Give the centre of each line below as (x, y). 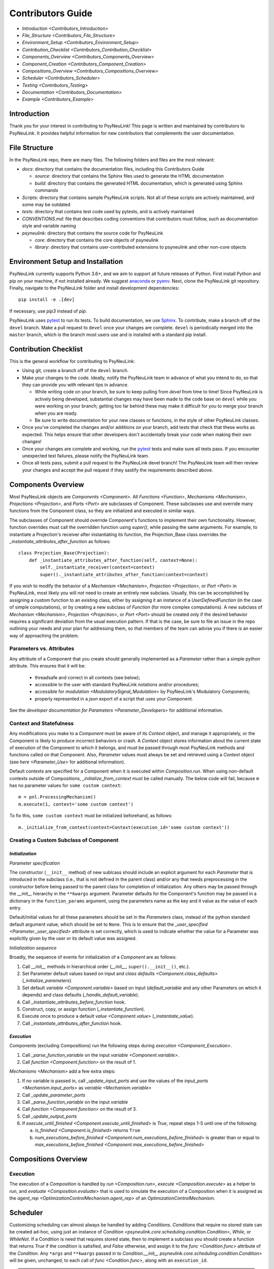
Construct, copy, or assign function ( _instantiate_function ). (84, 1009)
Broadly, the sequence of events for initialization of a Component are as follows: (93, 957)
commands (46, 190)
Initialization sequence (33, 948)
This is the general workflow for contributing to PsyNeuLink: (72, 361)
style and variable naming (49, 226)
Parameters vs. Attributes (42, 649)
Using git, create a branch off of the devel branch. (75, 371)
